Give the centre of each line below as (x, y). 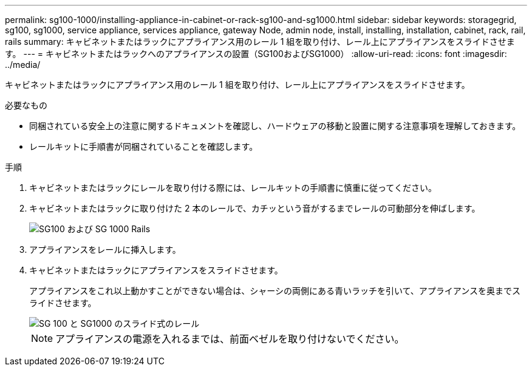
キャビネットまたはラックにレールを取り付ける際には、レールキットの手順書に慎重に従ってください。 (233, 188)
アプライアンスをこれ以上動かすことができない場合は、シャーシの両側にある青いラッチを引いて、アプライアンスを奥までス (275, 291)
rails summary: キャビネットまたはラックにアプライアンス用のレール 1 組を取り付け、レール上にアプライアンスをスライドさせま (260, 42)
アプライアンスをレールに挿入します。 (105, 249)
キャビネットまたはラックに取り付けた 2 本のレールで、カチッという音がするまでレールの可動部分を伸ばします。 (255, 208)
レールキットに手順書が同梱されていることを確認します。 (144, 146)
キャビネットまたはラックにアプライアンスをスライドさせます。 (156, 270)
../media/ (23, 65)
